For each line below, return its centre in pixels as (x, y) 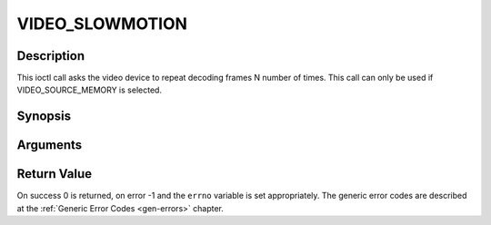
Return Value (55, 174)
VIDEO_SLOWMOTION (102, 24)
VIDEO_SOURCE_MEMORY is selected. (90, 90)
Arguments (50, 145)
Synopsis (44, 117)
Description (51, 56)
